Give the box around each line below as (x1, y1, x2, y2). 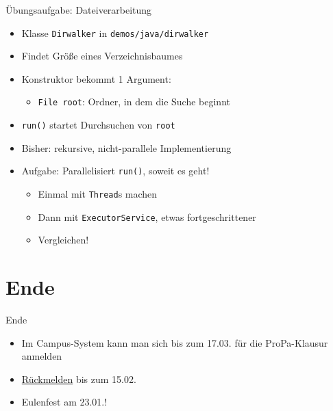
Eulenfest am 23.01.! (21, 395, 108, 409)
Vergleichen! (38, 233, 89, 247)
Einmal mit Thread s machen (38, 187, 158, 200)
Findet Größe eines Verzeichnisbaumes (21, 49, 183, 63)
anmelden (21, 349, 62, 363)
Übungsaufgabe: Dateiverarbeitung (5, 3, 152, 16)
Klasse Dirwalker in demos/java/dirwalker (21, 25, 209, 40)
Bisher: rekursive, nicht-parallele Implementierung (21, 140, 232, 155)
